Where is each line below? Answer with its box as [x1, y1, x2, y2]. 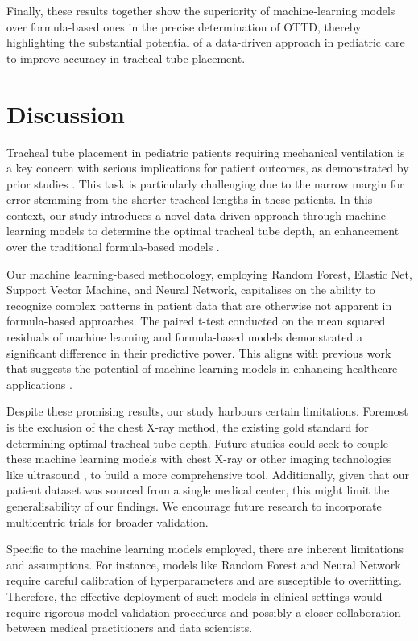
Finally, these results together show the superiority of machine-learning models [6, 2, 395, 19]
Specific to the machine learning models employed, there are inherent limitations [6, 540, 404, 557]
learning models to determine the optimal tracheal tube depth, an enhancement [6, 222, 399, 239]
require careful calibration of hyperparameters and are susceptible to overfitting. [6, 572, 403, 589]
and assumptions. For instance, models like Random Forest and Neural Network [6, 556, 401, 573]
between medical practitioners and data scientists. [6, 619, 253, 636]
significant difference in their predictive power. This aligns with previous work [6, 344, 391, 361]
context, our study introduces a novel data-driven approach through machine [6, 206, 386, 223]
